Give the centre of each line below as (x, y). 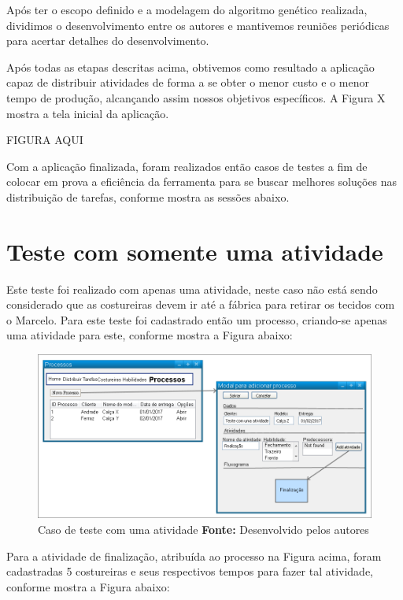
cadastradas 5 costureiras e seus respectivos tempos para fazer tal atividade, (190, 571)
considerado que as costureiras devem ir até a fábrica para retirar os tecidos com (201, 304)
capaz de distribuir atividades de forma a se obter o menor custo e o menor (188, 82)
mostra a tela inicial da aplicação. (88, 113)
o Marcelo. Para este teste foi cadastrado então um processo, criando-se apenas (197, 319)
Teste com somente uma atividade (195, 251)
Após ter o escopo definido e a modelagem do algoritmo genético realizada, (187, 9)
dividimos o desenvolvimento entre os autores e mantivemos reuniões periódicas (198, 25)
